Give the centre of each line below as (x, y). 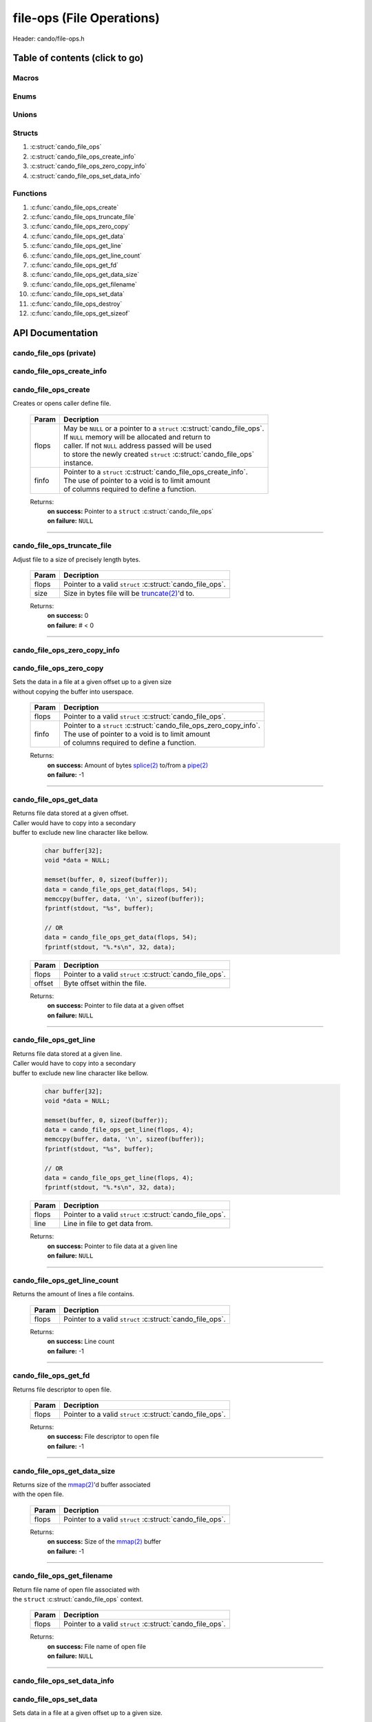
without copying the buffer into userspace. (73, 692)
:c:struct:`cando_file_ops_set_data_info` (86, 176)
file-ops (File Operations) (86, 18)
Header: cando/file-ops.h (49, 39)
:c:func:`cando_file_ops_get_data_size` (85, 275)
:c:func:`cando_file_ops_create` (74, 207)
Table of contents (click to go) (78, 58)
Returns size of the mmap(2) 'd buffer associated (82, 1484)
